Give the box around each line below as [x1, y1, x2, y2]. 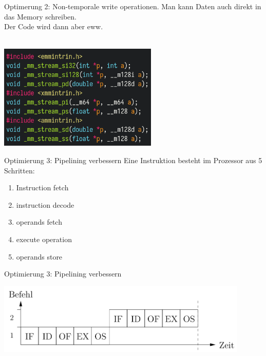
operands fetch [16, 216, 62, 227]
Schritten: [4, 165, 35, 175]
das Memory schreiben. [4, 11, 77, 22]
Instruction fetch [16, 182, 69, 193]
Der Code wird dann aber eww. [4, 21, 103, 32]
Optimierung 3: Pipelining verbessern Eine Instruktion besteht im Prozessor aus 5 [4, 154, 262, 165]
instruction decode [16, 199, 74, 210]
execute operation [16, 233, 72, 244]
